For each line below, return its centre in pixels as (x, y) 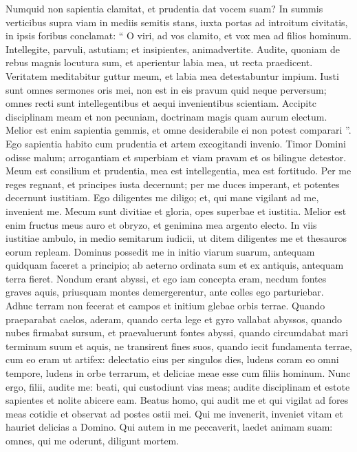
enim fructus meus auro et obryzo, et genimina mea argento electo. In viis (161, 224)
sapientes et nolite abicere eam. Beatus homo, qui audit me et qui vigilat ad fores (177, 400)
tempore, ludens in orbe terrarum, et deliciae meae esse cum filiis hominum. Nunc (178, 373)
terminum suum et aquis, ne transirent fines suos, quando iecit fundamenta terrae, (179, 346)
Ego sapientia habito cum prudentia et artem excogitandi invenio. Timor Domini (176, 143)
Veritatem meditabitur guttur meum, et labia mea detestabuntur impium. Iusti (172, 75)
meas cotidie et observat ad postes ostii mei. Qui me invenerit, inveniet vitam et (174, 413)
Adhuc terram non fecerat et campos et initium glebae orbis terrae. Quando (165, 306)
